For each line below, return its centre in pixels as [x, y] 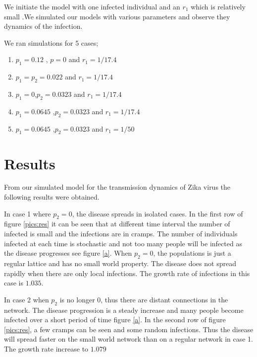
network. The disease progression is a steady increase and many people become [124, 310]
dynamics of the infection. [43, 26]
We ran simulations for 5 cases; [51, 42]
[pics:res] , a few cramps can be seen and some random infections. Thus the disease [129, 329]
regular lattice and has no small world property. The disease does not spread [120, 263]
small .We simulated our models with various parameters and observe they [117, 16]
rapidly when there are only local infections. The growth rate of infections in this [127, 273]
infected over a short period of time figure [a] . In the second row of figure [115, 320]
